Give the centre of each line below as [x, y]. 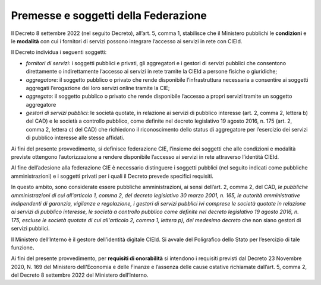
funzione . [23, 247]
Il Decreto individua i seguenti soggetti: [59, 52]
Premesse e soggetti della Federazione [109, 15]
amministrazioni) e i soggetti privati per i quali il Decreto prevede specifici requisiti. [112, 176]
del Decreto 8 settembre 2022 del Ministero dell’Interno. [80, 275]
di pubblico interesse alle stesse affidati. [75, 138]
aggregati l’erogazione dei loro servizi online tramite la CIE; [98, 88]
